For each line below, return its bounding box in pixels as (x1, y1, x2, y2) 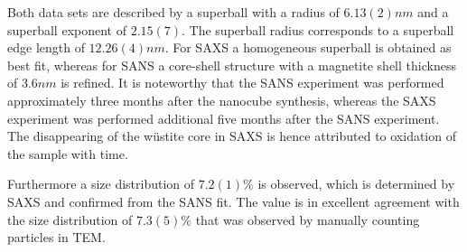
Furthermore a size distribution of (7, 174, 195, 193)
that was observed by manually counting (195, 210, 420, 229)
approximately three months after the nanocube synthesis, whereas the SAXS (7, 90, 436, 109)
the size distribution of (7, 210, 133, 229)
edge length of (7, 38, 85, 57)
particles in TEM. (7, 228, 106, 247)
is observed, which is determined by (257, 174, 455, 193)
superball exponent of (7, 20, 126, 39)
